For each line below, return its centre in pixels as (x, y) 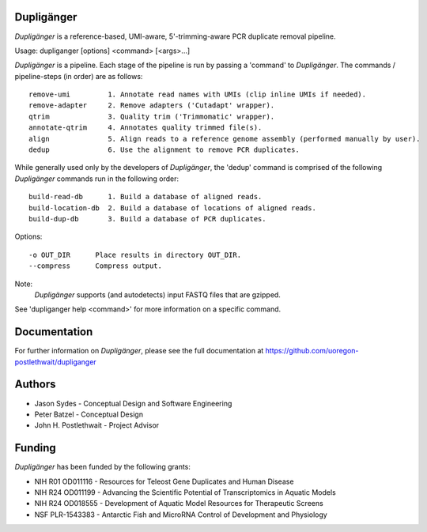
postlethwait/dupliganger (55, 362)
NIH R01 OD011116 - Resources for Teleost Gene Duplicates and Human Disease (164, 481)
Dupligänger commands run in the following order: (97, 179)
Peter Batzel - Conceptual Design (89, 414)
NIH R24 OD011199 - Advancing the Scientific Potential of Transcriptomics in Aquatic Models (185, 492)
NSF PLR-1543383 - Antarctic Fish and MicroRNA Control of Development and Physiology (181, 515)
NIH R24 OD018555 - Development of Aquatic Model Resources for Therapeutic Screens (179, 504)
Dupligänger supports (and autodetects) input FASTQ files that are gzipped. (157, 294)
